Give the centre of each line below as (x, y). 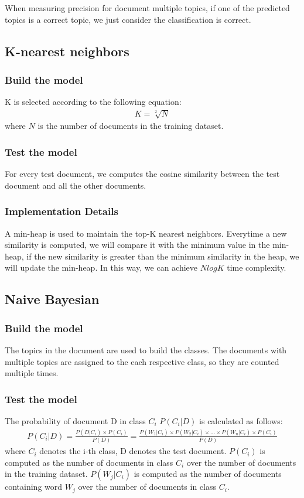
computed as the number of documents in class (89, 462)
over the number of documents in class (147, 487)
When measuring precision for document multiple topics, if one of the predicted (147, 8)
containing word (34, 487)
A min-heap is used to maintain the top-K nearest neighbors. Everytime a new (146, 233)
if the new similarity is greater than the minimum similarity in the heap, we (163, 256)
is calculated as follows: (241, 420)
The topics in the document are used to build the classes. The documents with (146, 349)
